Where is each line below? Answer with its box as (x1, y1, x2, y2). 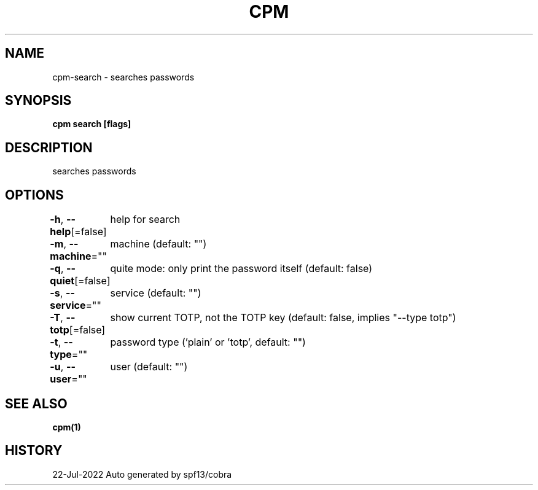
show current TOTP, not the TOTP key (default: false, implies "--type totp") (110, 311, 456, 324)
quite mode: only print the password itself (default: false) (110, 262, 373, 275)
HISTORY (5, 443, 63, 459)
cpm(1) (52, 421, 81, 432)
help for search (110, 213, 181, 226)
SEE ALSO (5, 395, 68, 411)
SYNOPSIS (5, 93, 72, 109)
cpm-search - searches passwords (52, 71, 195, 82)
